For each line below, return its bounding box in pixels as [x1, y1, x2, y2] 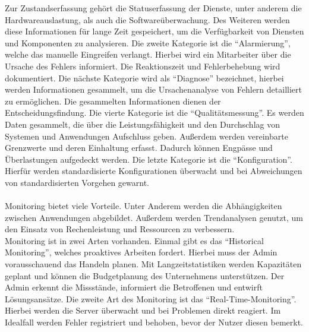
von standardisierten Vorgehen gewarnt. [5, 176, 149, 188]
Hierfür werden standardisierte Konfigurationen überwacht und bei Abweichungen [5, 165, 302, 177]
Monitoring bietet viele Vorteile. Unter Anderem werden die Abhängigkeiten [5, 200, 282, 212]
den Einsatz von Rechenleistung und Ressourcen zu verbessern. [5, 223, 235, 235]
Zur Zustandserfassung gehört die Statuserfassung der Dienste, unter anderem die [5, 2, 302, 14]
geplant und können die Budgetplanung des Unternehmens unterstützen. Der [5, 269, 285, 282]
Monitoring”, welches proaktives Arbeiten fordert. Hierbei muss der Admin [5, 246, 278, 258]
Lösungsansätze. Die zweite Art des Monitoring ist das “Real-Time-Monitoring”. [5, 292, 297, 305]
